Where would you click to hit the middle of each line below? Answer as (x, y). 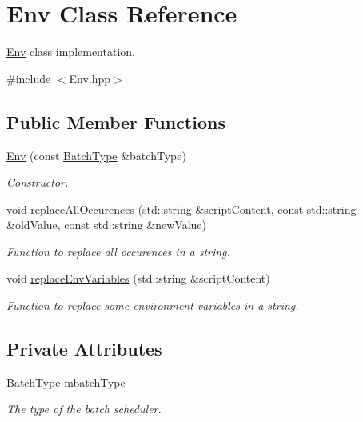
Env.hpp (90, 78)
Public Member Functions (116, 121)
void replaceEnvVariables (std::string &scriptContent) (138, 278)
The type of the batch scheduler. (84, 409)
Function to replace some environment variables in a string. (153, 305)
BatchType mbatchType (66, 382)
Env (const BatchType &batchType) (96, 155)
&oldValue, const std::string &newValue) (106, 225)
